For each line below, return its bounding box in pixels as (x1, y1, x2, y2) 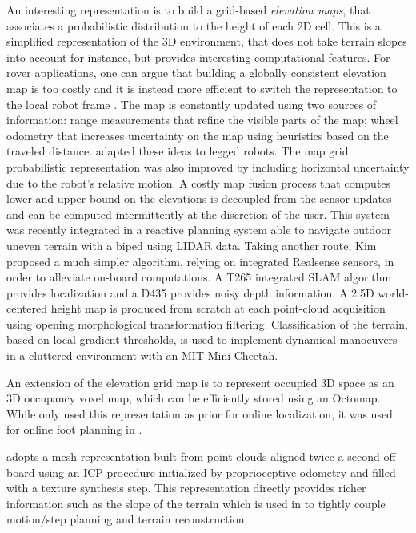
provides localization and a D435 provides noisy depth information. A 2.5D (6, 284, 374, 301)
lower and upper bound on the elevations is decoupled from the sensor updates (6, 190, 392, 207)
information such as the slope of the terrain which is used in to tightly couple (6, 495, 386, 511)
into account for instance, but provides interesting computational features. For (6, 48, 390, 65)
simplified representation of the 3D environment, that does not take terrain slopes (6, 33, 407, 50)
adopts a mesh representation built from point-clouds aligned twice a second (6, 448, 380, 465)
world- (378, 284, 409, 301)
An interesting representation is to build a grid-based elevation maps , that (6, 2, 370, 18)
